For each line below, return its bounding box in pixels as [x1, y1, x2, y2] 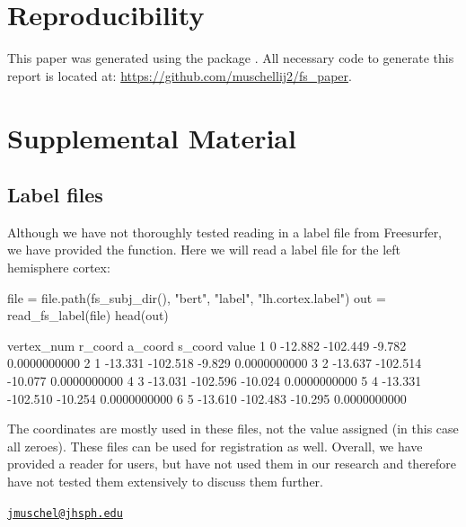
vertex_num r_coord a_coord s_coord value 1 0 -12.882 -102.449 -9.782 [7, 335, 407, 354]
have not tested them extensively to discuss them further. [7, 472, 323, 491]
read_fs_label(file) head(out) [7, 306, 169, 325]
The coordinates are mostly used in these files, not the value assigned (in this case [7, 419, 459, 438]
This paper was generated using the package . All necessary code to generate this [7, 49, 454, 67]
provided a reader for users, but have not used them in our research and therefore [7, 454, 457, 473]
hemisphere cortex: [7, 258, 110, 277]
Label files [7, 181, 103, 209]
